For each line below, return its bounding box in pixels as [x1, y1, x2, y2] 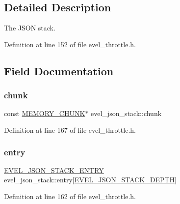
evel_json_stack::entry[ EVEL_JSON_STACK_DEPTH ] [4, 175, 177, 185]
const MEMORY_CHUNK [4, 108, 85, 118]
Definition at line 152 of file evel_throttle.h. [4, 39, 136, 49]
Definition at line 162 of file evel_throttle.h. [4, 191, 136, 201]
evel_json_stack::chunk [91, 108, 162, 118]
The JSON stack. [4, 23, 55, 33]
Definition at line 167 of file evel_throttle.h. [4, 124, 136, 135]
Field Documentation [4, 63, 114, 78]
